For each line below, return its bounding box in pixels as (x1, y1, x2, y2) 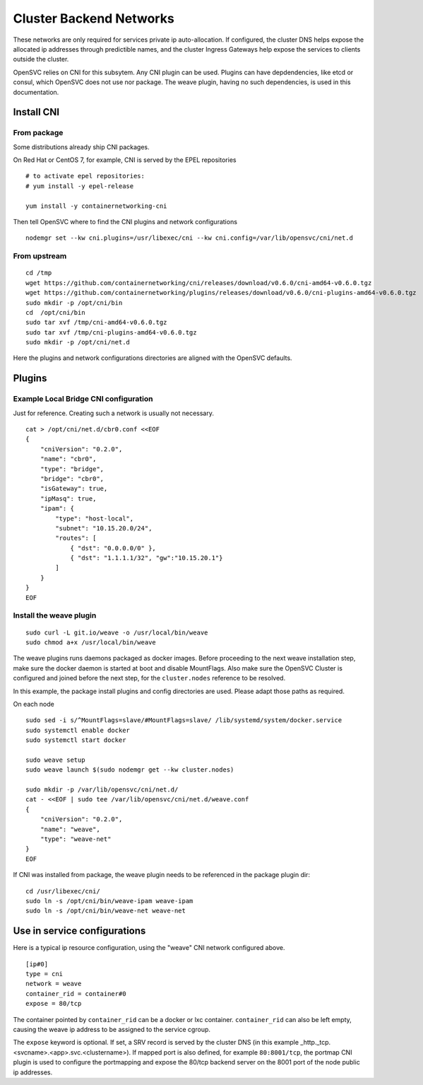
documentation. (13, 88, 59, 96)
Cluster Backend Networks (13, 11, 174, 26)
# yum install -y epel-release (25, 182, 134, 190)
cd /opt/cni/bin (25, 308, 85, 316)
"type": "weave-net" (40, 835, 112, 843)
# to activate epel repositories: (25, 172, 145, 180)
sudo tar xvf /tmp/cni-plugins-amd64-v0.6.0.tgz (25, 328, 197, 336)
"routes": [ (55, 534, 97, 542)
